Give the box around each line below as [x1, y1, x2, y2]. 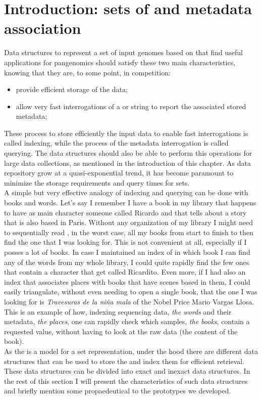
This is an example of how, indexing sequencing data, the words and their [4, 306, 232, 317]
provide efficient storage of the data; [16, 84, 128, 95]
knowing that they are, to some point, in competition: [4, 67, 171, 77]
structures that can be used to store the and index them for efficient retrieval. [4, 356, 245, 366]
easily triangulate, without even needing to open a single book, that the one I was [4, 286, 257, 297]
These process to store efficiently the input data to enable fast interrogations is [4, 127, 248, 138]
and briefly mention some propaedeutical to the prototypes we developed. [4, 385, 231, 396]
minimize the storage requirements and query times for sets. [4, 177, 190, 188]
